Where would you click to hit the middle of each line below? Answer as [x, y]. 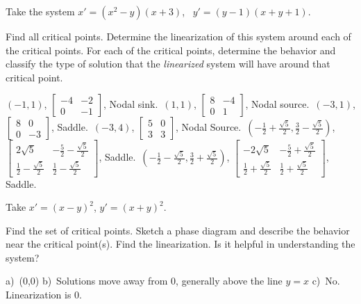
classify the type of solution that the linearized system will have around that [168, 64]
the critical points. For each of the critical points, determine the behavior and [171, 50]
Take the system [40, 11]
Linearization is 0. [44, 295]
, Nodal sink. [131, 104]
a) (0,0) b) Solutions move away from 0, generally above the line [144, 281]
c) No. [326, 281]
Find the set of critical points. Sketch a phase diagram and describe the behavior [178, 230]
